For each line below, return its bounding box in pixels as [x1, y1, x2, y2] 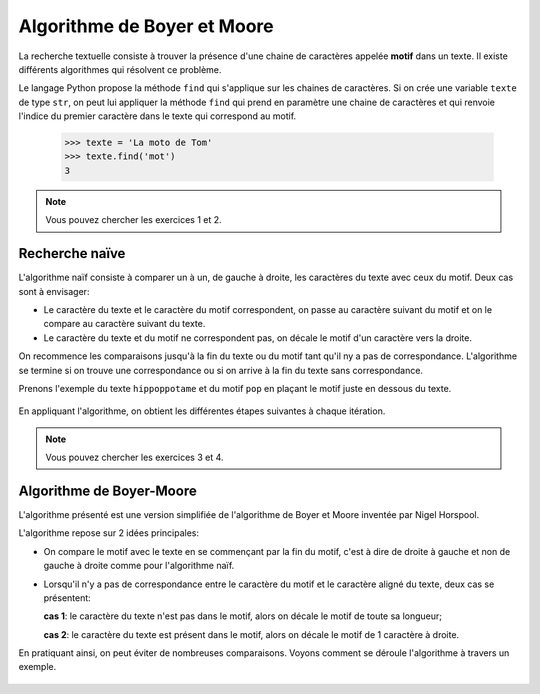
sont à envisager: [18, 285, 90, 297]
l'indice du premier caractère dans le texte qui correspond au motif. [18, 110, 297, 122]
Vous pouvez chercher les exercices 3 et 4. [45, 451, 224, 464]
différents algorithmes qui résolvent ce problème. [18, 63, 222, 75]
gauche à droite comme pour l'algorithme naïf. [43, 560, 235, 572]
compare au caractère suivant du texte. [43, 318, 206, 330]
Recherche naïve [18, 245, 126, 262]
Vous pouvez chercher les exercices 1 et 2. [45, 214, 222, 226]
